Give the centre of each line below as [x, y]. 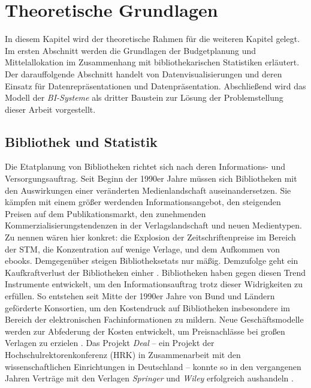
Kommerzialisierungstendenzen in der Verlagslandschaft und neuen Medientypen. [153, 225]
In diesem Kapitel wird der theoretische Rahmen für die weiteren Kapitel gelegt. [153, 39]
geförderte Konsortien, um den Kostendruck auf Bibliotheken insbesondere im [147, 307]
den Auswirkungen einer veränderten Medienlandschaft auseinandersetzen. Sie [148, 190]
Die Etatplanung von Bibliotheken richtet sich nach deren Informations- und [145, 166]
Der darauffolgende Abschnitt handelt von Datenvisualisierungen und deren [144, 73]
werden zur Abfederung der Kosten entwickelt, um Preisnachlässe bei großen [145, 331]
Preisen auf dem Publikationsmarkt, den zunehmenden [105, 213]
